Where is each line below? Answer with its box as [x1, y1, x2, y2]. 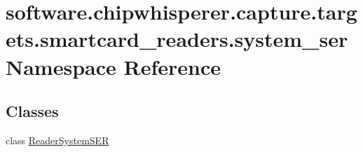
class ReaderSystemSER [6, 132, 109, 147]
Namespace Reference [6, 52, 221, 81]
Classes [6, 100, 59, 122]
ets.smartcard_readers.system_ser [6, 25, 348, 53]
